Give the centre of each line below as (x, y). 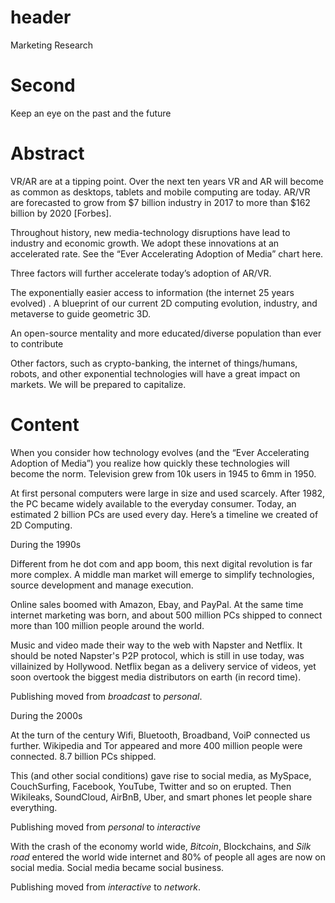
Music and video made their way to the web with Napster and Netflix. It (156, 645)
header (41, 17)
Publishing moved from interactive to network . (106, 887)
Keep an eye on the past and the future (91, 113)
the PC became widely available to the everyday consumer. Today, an (153, 503)
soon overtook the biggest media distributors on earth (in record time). (156, 677)
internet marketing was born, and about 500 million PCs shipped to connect (166, 615)
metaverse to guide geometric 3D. (80, 313)
